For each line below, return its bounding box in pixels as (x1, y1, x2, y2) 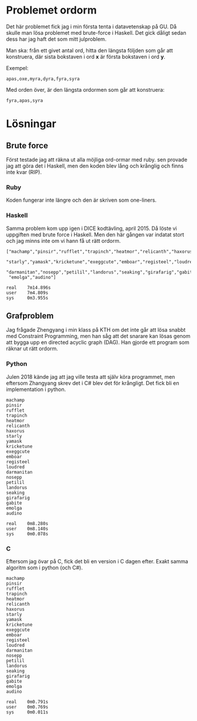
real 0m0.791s (6, 699, 49, 705)
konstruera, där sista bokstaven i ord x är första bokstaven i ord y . (6, 53, 166, 60)
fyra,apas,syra (6, 98, 43, 104)
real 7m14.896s (6, 285, 51, 291)
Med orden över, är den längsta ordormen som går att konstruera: (6, 86, 165, 93)
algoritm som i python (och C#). (6, 564, 83, 571)
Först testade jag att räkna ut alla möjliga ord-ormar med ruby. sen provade (6, 156, 188, 163)
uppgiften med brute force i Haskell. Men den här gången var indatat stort (6, 231, 185, 238)
